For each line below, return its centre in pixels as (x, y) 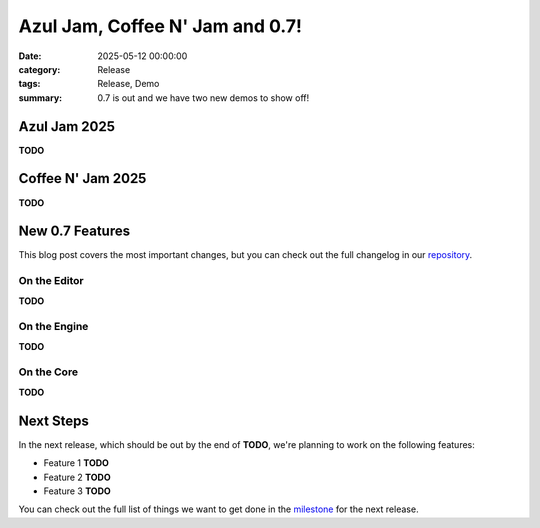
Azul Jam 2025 (66, 126)
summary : (40, 97)
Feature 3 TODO (77, 491)
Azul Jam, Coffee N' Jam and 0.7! (160, 26)
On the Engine (53, 327)
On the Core (48, 372)
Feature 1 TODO (76, 463)
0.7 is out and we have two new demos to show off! (203, 97)
